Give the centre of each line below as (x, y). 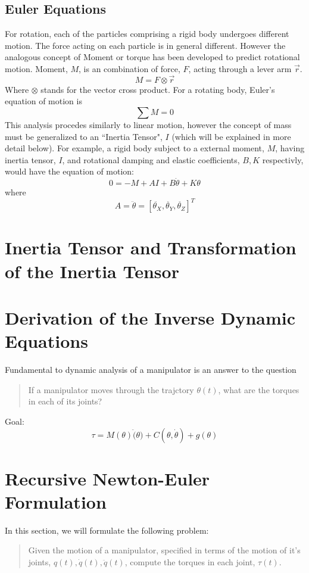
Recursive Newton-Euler (107, 478)
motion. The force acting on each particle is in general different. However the (145, 45)
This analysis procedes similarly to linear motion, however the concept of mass (148, 124)
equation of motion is (43, 101)
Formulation (56, 501)
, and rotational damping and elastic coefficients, (151, 159)
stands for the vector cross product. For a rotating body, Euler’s (158, 89)
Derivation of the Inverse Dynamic (150, 318)
